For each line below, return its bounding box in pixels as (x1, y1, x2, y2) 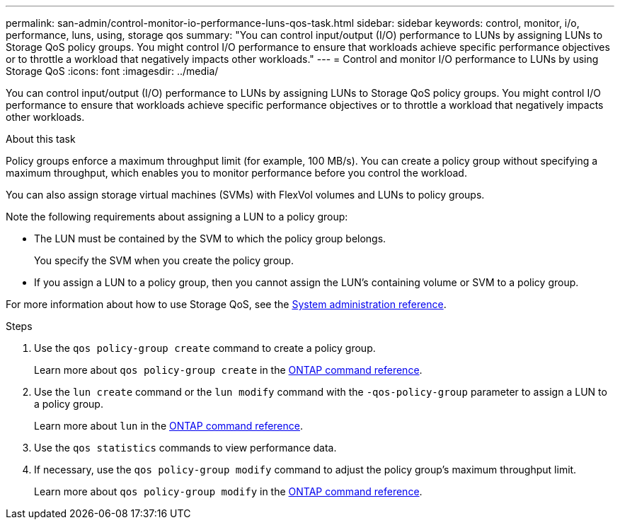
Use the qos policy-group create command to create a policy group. (34, 342, 376, 354)
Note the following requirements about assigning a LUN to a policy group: (6, 211, 348, 223)
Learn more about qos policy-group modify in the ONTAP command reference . (34, 485, 423, 497)
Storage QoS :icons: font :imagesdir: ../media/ (6, 65, 219, 77)
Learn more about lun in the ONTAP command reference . (34, 420, 304, 432)
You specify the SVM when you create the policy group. (34, 254, 294, 266)
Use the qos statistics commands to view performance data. (34, 442, 337, 454)
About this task (6, 133, 76, 145)
